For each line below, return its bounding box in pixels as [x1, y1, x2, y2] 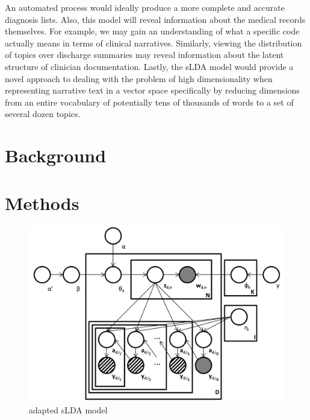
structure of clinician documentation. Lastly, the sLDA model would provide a [5, 60, 294, 72]
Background [5, 143, 107, 168]
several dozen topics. [5, 107, 81, 120]
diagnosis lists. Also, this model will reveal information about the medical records [5, 13, 306, 25]
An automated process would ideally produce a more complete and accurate [5, 1, 285, 13]
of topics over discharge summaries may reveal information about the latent [5, 48, 284, 61]
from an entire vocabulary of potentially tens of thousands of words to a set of [5, 95, 294, 108]
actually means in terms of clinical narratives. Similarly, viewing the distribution [5, 36, 302, 49]
